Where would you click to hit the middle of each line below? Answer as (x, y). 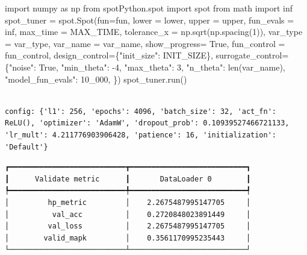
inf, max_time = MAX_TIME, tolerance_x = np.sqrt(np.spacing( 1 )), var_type (154, 32)
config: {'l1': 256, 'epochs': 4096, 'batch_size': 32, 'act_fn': (141, 111)
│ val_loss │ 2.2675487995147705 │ (128, 226)
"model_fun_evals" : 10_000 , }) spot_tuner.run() (96, 79)
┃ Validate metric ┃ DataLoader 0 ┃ (128, 179)
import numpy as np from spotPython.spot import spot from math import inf (149, 8)
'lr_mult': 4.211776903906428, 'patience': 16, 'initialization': (141, 135)
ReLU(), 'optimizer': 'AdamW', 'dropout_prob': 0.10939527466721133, (147, 123)
